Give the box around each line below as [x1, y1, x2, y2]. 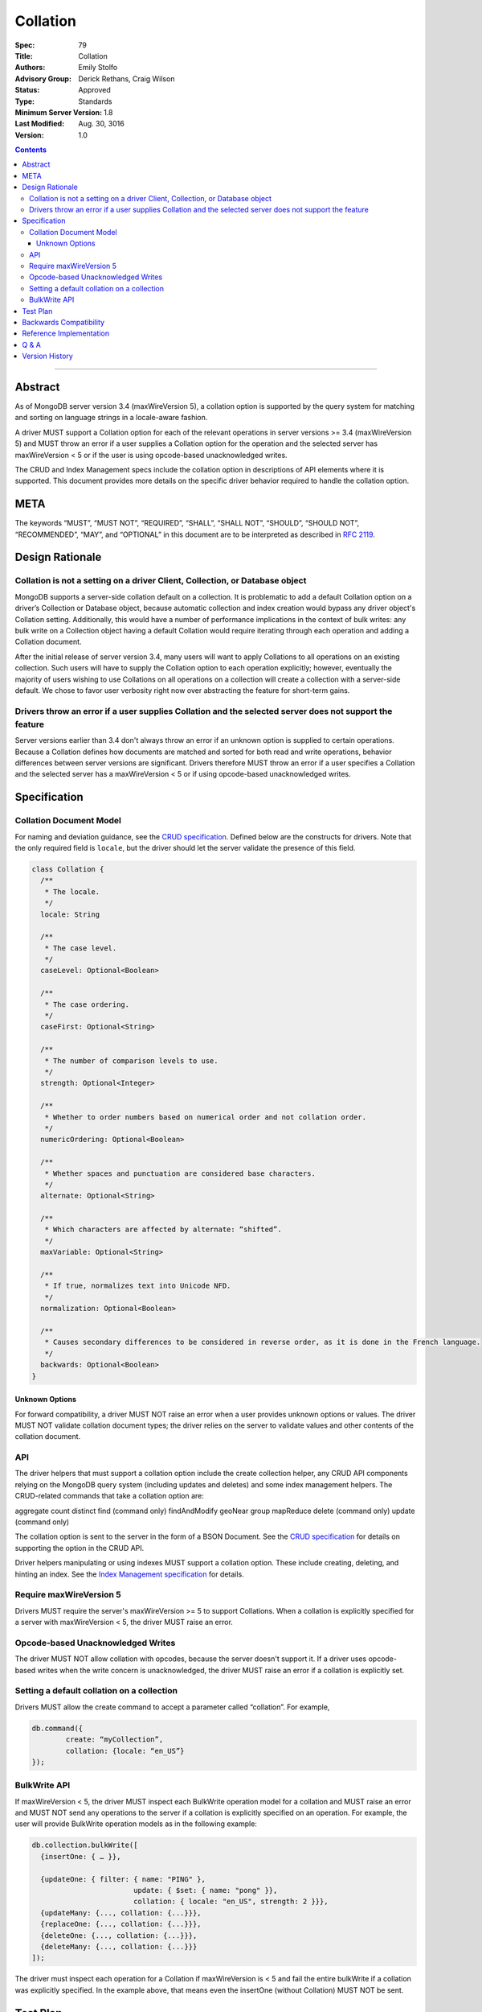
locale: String [40, 909, 100, 919]
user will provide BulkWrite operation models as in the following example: [14, 1819, 257, 1829]
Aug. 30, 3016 [78, 119, 125, 129]
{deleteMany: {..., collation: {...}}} [40, 1942, 198, 1951]
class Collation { [31, 864, 104, 873]
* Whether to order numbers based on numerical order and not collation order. [44, 1112, 367, 1122]
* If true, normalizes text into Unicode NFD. [44, 1281, 231, 1291]
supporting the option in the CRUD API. [14, 1543, 145, 1552]
